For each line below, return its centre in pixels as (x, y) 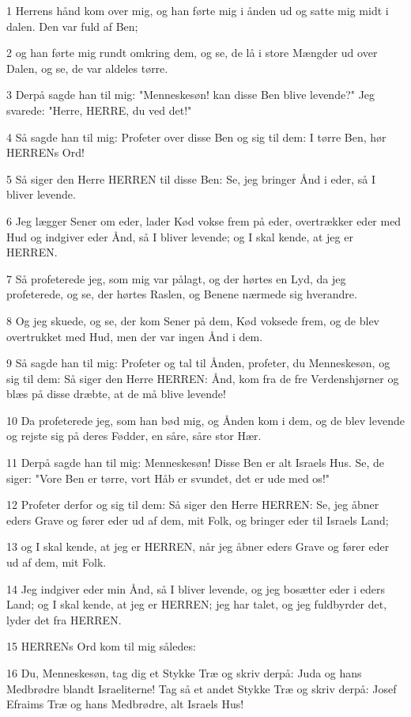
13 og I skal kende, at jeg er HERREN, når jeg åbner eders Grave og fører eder (198, 546)
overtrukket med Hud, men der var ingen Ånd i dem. (135, 336)
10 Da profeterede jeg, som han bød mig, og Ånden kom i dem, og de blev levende (205, 420)
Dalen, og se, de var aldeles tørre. (87, 68)
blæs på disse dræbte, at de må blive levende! (116, 394)
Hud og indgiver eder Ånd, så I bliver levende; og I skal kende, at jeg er (180, 236)
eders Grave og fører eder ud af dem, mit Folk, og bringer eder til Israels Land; (198, 520)
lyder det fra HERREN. (64, 619)
